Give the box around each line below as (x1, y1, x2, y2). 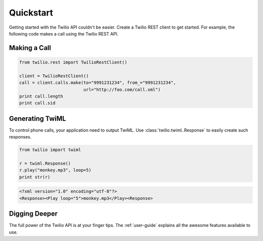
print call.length (19, 93, 63, 99)
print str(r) (19, 174, 51, 180)
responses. (9, 134, 32, 140)
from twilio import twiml (19, 147, 81, 153)
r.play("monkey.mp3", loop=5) (19, 168, 92, 173)
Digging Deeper (9, 209, 58, 218)
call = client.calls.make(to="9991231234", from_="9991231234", (19, 80, 176, 86)
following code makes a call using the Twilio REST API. (9, 31, 119, 36)
